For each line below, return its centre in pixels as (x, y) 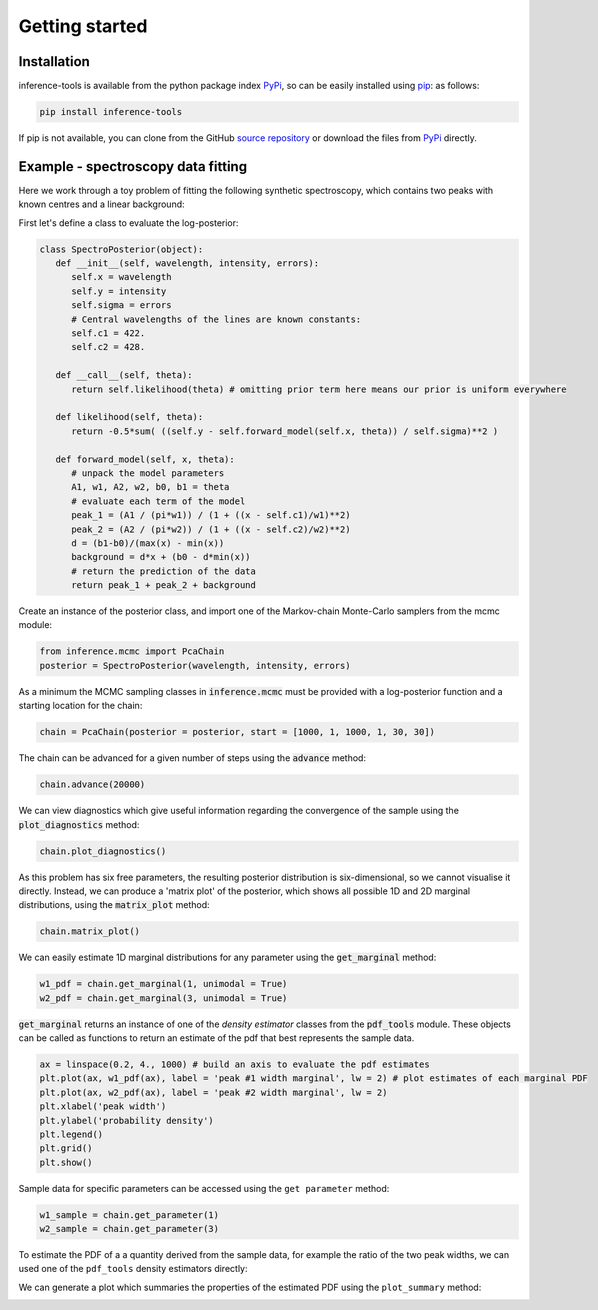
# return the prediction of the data (164, 571)
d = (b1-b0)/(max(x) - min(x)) (148, 543)
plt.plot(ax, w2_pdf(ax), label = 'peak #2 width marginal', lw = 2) (213, 1092)
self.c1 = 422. (108, 333)
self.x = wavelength (121, 277)
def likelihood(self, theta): (129, 417)
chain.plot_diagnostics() (103, 851)
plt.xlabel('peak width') (103, 1106)
